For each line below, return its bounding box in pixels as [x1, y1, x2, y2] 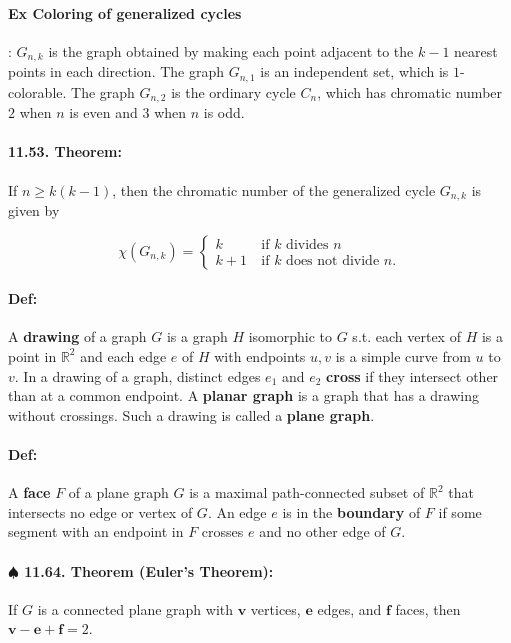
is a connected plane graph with [37, 598, 234, 619]
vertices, [250, 598, 301, 619]
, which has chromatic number [317, 81, 503, 102]
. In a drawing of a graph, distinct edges [14, 365, 261, 386]
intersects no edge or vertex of [8, 501, 193, 522]
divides [286, 237, 329, 252]
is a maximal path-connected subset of [189, 482, 425, 503]
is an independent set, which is [260, 61, 449, 82]
